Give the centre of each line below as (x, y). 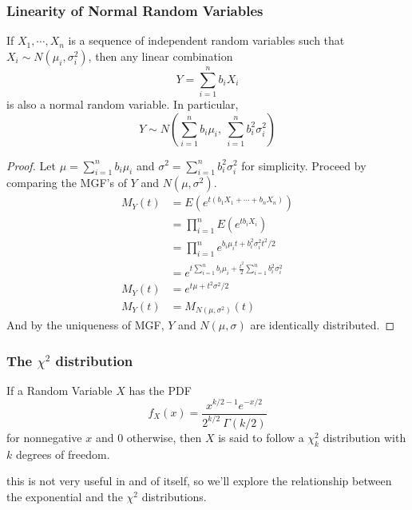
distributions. (174, 496)
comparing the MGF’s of (67, 183)
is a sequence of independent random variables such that (206, 40)
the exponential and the (65, 496)
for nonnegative (44, 437)
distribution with (364, 437)
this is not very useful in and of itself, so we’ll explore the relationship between (199, 481)
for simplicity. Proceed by (304, 165)
